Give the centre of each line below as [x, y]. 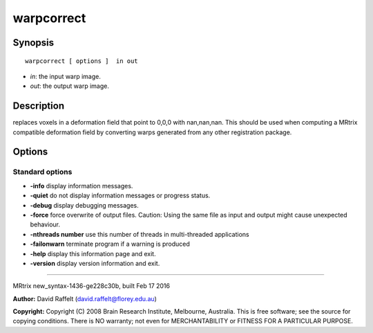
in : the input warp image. [66, 76]
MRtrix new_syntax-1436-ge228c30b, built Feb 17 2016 [92, 286]
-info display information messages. [82, 186]
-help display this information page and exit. [93, 253]
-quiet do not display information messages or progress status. [120, 196]
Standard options [42, 172]
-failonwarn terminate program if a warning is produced [110, 244]
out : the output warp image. [70, 86]
